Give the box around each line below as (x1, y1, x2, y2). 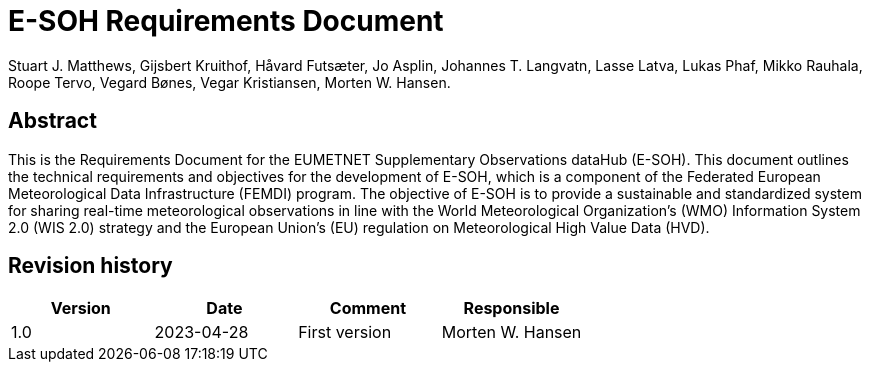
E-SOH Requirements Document (8, 4, 444, 38)
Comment (329, 298, 407, 319)
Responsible (463, 298, 560, 319)
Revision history (8, 253, 173, 279)
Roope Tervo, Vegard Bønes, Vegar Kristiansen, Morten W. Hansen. (8, 73, 451, 91)
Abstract (8, 108, 97, 134)
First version (298, 322, 392, 343)
